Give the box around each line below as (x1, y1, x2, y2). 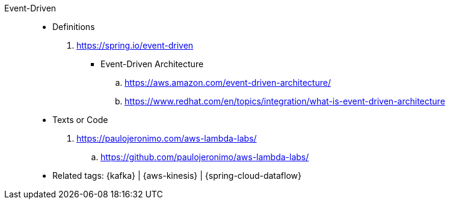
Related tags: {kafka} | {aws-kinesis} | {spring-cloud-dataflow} (52, 170, 301, 181)
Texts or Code (52, 115, 108, 125)
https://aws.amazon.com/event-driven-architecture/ (125, 77, 331, 88)
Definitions (52, 22, 95, 32)
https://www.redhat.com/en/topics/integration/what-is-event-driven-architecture (125, 96, 445, 106)
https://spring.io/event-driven (76, 40, 194, 50)
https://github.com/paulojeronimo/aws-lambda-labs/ (100, 152, 309, 162)
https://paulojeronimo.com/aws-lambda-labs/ (76, 133, 257, 143)
